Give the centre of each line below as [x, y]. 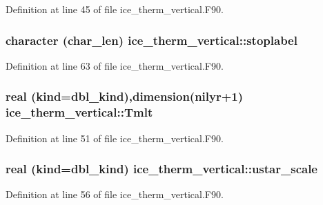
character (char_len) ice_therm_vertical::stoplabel [151, 40]
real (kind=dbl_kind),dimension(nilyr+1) [125, 96]
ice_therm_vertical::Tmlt [79, 112]
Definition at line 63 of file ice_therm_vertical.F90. [115, 65]
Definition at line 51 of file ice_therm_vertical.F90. [115, 138]
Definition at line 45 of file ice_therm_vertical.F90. [115, 9]
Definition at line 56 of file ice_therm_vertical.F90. [115, 194]
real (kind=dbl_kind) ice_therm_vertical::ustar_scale [161, 169]
